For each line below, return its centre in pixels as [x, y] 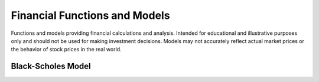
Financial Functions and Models [91, 15]
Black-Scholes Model [51, 66]
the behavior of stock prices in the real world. [66, 50]
